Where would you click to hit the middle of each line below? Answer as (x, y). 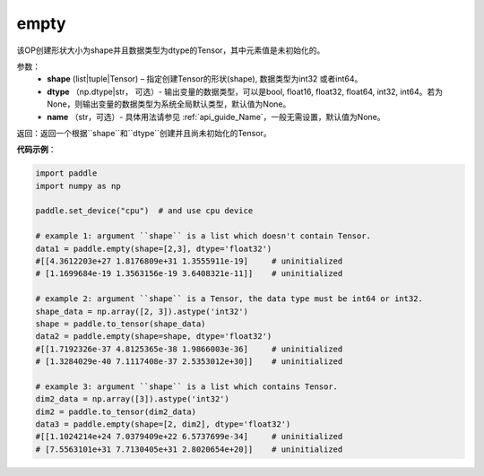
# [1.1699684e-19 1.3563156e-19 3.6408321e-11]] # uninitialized (189, 274)
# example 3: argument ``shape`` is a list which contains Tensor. (187, 386)
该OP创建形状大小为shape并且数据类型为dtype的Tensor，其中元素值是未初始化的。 (171, 50)
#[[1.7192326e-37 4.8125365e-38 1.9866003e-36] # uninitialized (189, 349)
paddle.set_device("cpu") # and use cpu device (144, 211)
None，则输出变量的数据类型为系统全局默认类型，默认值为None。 (169, 104)
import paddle (66, 173)
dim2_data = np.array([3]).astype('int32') (133, 399)
